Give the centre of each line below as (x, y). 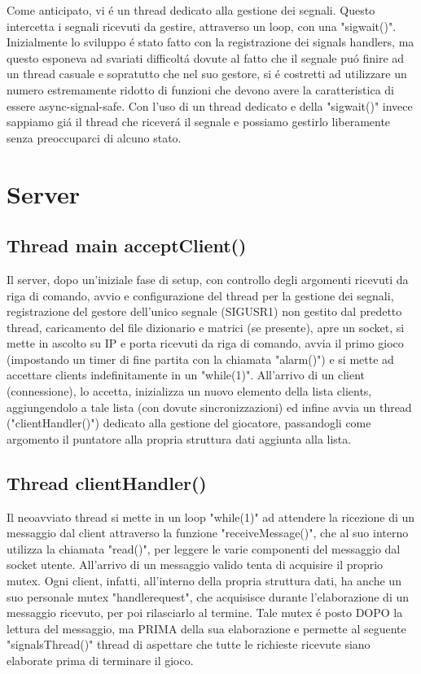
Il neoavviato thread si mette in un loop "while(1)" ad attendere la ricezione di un (211, 516)
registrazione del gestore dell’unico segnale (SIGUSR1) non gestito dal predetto (204, 311)
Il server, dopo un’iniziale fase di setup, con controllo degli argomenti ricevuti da (208, 279)
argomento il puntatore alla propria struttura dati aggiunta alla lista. (179, 438)
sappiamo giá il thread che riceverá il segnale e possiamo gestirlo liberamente (199, 122)
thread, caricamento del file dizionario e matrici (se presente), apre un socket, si (206, 327)
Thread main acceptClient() (127, 245)
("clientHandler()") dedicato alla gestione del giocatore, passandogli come (189, 423)
